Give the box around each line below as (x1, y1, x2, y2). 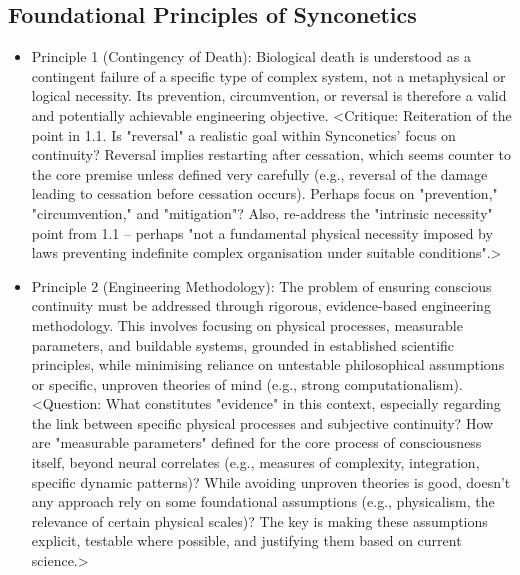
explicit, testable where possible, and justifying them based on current (31, 530, 462, 551)
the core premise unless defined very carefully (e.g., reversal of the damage (31, 163, 488, 184)
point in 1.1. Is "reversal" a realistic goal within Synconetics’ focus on (31, 124, 456, 145)
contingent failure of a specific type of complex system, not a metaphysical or (31, 65, 506, 86)
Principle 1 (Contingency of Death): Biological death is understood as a (31, 46, 471, 67)
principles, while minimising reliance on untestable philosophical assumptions (31, 354, 505, 375)
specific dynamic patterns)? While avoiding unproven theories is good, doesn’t (31, 471, 511, 492)
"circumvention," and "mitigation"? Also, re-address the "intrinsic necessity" (31, 202, 493, 223)
